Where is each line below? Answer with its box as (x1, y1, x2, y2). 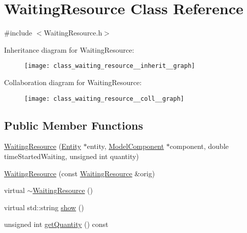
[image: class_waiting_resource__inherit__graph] (24, 62, 195, 70)
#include (4, 27, 32, 38)
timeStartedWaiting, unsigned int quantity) (4, 151, 139, 162)
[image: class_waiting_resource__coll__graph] (24, 95, 184, 102)
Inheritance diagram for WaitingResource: (4, 44, 134, 55)
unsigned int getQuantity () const (4, 219, 109, 229)
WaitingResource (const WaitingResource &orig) (4, 168, 155, 178)
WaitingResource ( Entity (4, 141, 81, 151)
